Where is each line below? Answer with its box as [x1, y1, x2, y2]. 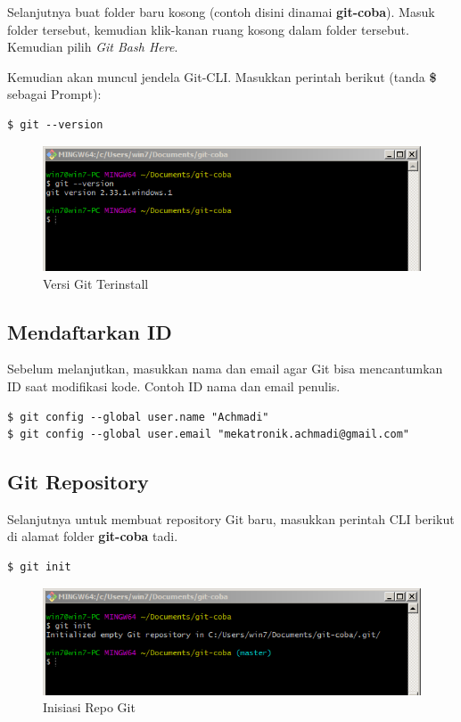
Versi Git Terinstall [43, 274, 149, 292]
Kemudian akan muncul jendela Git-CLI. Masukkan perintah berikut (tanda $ [7, 67, 437, 86]
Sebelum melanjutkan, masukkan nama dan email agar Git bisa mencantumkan [7, 359, 443, 378]
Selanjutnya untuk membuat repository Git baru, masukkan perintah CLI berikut [7, 509, 455, 528]
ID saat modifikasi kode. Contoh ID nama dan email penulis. [7, 376, 341, 395]
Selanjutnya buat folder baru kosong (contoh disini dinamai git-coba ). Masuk [7, 3, 435, 21]
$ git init [7, 561, 71, 574]
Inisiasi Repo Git [43, 698, 136, 717]
